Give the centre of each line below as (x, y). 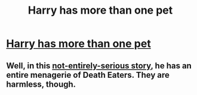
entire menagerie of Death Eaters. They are (88, 75)
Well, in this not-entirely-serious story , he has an (99, 66)
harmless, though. (41, 84)
